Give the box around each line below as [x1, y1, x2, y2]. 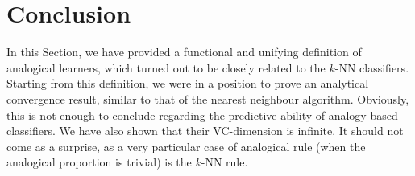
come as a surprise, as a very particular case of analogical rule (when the [6, 137, 366, 154]
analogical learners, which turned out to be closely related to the [6, 59, 326, 76]
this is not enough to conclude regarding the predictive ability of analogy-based [6, 106, 398, 123]
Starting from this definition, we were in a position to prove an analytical [6, 75, 369, 92]
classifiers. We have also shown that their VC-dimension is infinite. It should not [6, 122, 404, 139]
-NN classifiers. [334, 59, 409, 76]
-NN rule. [201, 153, 248, 170]
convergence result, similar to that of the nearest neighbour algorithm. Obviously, [6, 90, 409, 107]
